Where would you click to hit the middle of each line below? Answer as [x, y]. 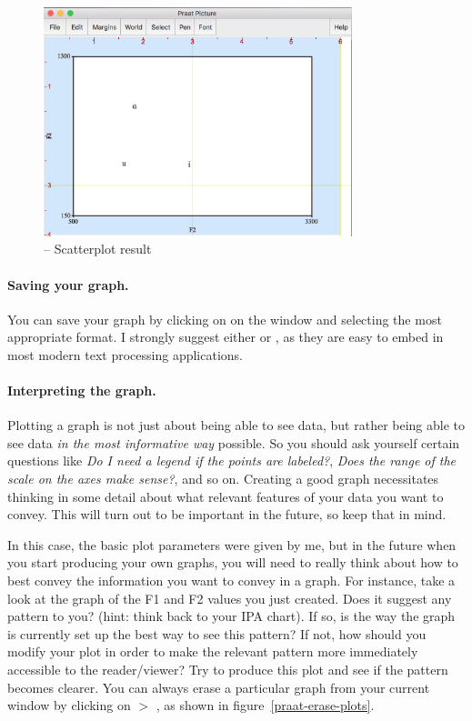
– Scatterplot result [98, 249]
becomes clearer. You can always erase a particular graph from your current [219, 687]
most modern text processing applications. [125, 354]
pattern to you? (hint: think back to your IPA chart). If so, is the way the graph [231, 616]
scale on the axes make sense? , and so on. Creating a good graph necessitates [223, 479]
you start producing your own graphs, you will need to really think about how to [233, 562]
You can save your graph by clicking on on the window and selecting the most [225, 319]
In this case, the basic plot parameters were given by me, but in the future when [232, 544]
